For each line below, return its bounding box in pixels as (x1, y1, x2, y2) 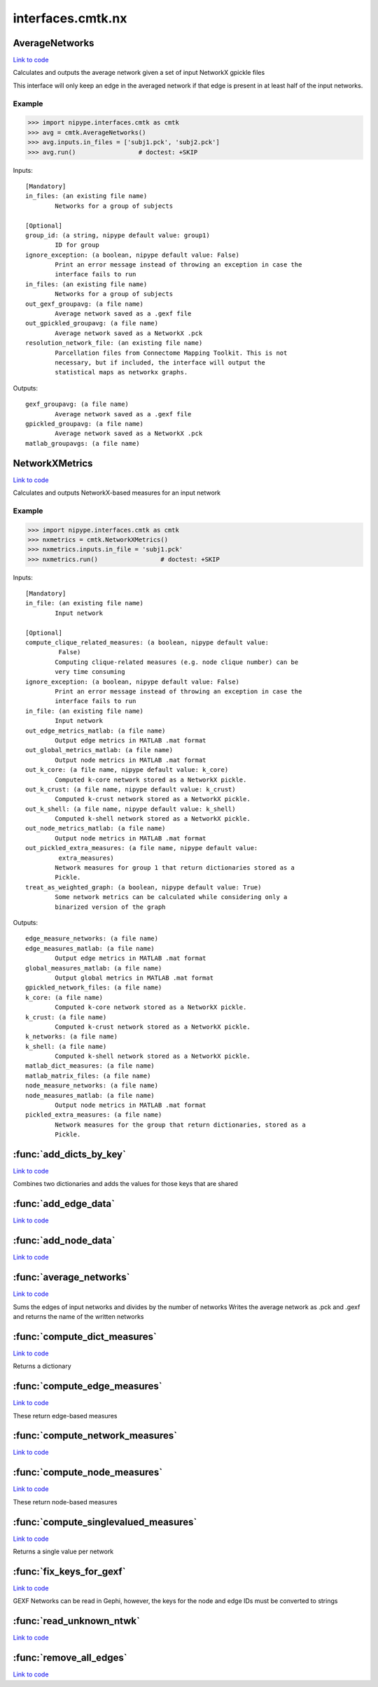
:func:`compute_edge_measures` (13, 1381, 162, 1392)
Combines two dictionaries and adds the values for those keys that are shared (13, 1180, 238, 1188)
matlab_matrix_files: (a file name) (25, 1071, 151, 1080)
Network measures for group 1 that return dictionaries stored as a (55, 864, 295, 872)
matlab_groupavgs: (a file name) (25, 439, 140, 447)
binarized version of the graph (55, 903, 166, 911)
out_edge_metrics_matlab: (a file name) (25, 726, 166, 735)
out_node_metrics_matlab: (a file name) (25, 824, 166, 833)
